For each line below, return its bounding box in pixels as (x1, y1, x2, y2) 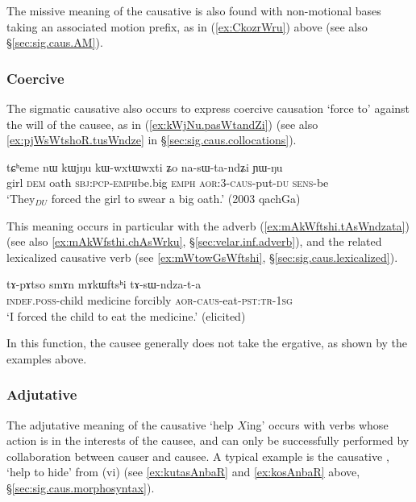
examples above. (6, 350, 87, 367)
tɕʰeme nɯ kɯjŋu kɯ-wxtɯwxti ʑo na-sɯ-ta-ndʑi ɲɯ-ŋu (6, 158, 283, 175)
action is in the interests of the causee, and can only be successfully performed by (6, 432, 410, 449)
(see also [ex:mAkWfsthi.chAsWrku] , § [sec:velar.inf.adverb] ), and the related (6, 233, 382, 250)
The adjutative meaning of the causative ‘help (6, 416, 234, 433)
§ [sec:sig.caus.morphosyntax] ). (6, 479, 155, 496)
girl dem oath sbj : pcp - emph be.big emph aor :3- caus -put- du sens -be (6, 174, 329, 191)
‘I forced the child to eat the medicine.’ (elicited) (6, 307, 246, 324)
